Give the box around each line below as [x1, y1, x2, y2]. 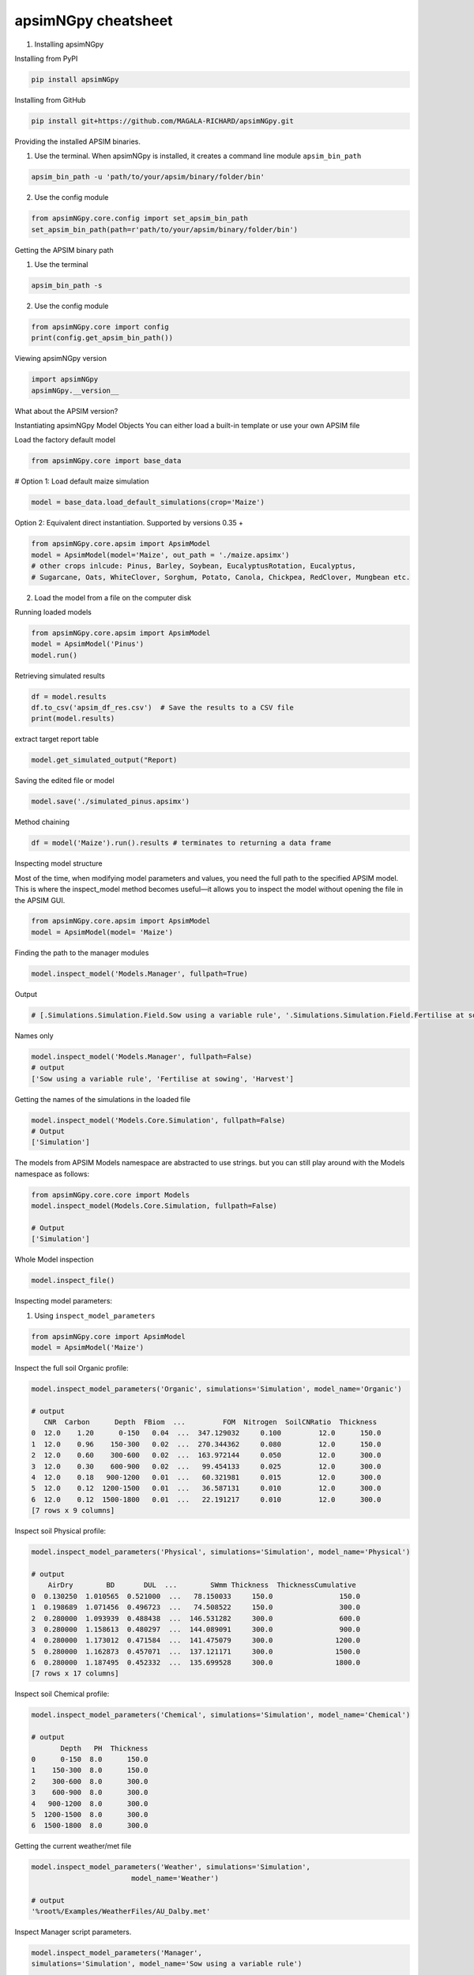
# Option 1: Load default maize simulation [14, 476, 149, 486]
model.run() [31, 650, 78, 660]
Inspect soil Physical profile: [14, 1526, 107, 1536]
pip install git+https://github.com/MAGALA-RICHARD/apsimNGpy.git [31, 116, 294, 126]
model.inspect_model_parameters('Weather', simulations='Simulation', [31, 1863, 311, 1872]
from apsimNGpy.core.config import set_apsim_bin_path [31, 214, 248, 223]
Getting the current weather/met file [14, 1841, 132, 1851]
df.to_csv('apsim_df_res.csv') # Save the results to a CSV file [31, 703, 294, 713]
